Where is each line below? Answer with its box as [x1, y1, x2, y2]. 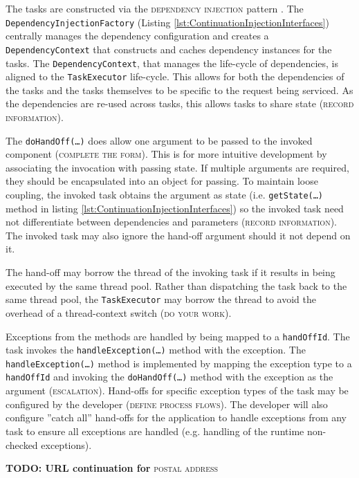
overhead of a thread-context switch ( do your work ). [6, 305, 232, 320]
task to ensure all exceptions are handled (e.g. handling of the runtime [6, 423, 304, 438]
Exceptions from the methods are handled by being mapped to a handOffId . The [6, 329, 350, 343]
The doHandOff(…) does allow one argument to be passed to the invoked [6, 133, 313, 147]
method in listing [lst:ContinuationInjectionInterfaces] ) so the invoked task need [6, 201, 344, 215]
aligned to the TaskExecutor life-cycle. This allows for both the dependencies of [6, 69, 344, 84]
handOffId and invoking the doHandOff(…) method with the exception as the [6, 369, 333, 384]
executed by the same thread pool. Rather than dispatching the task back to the [6, 278, 347, 293]
